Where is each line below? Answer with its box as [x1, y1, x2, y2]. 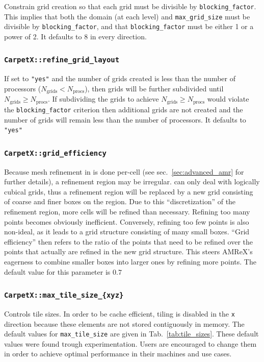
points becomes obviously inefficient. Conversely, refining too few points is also [4, 216, 249, 227]
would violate [207, 93, 249, 104]
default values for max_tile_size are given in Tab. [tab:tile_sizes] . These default [4, 328, 259, 339]
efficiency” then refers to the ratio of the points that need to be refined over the [4, 236, 253, 247]
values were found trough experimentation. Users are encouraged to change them [4, 338, 257, 349]
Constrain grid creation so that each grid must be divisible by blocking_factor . [4, 1, 256, 11]
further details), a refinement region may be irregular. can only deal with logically [4, 176, 260, 187]
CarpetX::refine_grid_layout [4, 56, 120, 64]
